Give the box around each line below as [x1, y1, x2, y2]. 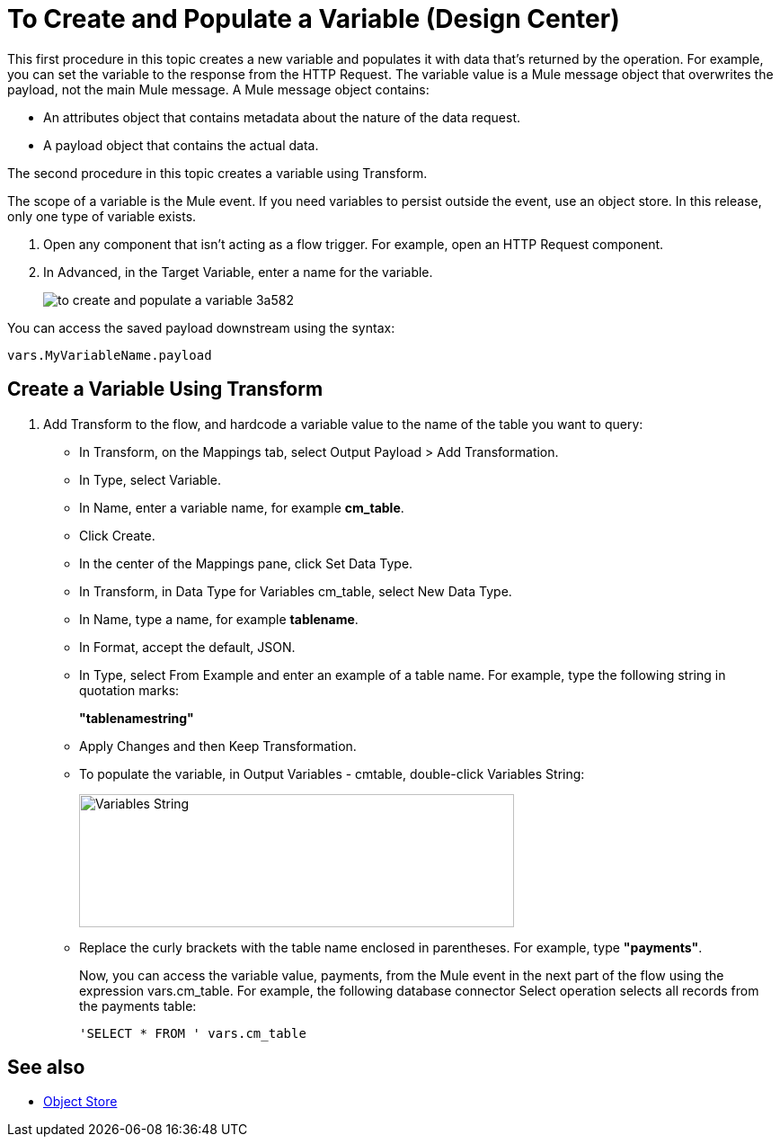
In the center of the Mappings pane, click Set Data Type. [79, 555, 413, 571]
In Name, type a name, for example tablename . [79, 611, 359, 627]
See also [7, 1056, 85, 1079]
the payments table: [79, 997, 197, 1014]
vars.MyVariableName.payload [7, 347, 212, 362]
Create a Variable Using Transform [7, 378, 324, 401]
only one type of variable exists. [7, 208, 197, 224]
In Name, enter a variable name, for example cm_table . [79, 499, 404, 515]
